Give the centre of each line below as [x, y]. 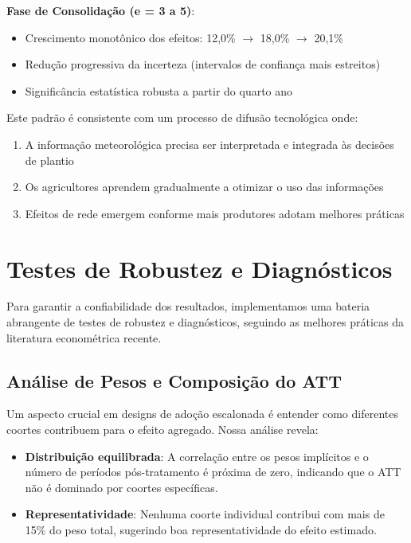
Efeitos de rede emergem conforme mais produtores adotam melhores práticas [215, 213]
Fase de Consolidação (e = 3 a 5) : [101, 10]
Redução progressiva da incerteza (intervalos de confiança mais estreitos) [203, 64]
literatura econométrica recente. [84, 337]
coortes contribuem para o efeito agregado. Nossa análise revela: [162, 430]
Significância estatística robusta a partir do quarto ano [159, 90]
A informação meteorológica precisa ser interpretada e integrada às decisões [209, 144]
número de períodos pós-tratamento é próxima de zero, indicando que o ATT [213, 472]
